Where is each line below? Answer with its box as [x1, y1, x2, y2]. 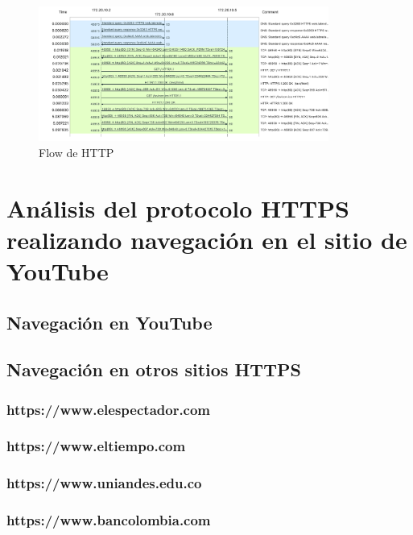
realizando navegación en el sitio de [6, 222, 407, 255]
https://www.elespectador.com [6, 399, 211, 419]
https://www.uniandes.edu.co [6, 473, 202, 493]
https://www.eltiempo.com [6, 436, 186, 456]
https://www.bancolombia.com [6, 510, 211, 530]
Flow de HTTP [39, 143, 114, 160]
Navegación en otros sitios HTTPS [6, 357, 301, 382]
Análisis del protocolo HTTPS [6, 191, 349, 224]
